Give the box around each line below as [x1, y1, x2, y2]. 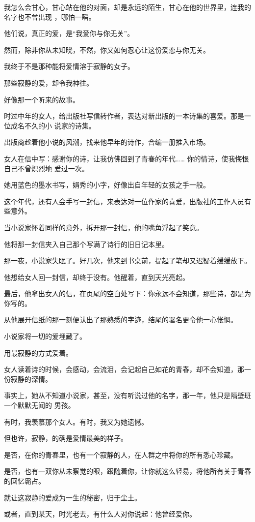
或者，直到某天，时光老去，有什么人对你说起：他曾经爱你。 [4, 509, 196, 519]
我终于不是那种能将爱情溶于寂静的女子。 [4, 61, 134, 71]
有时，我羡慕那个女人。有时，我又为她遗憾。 [4, 416, 148, 427]
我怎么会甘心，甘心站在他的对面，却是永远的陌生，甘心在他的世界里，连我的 [4, 2, 251, 12]
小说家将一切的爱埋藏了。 [4, 331, 86, 341]
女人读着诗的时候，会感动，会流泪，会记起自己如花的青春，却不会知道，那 [4, 364, 244, 374]
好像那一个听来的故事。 [4, 94, 79, 104]
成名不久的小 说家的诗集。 [10, 120, 96, 130]
